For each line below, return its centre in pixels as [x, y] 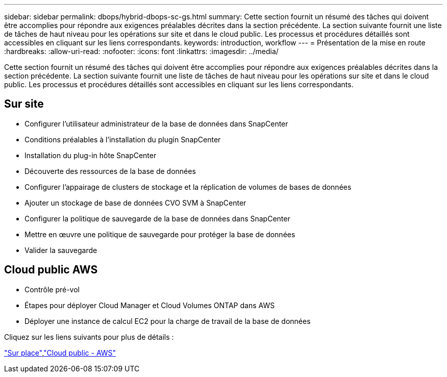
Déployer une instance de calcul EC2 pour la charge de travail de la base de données [168, 321]
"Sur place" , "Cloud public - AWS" [60, 353]
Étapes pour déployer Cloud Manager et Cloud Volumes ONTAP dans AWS [150, 305]
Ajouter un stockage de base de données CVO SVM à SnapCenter [135, 203]
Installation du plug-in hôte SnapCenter [91, 155]
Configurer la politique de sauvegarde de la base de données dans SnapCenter [157, 218]
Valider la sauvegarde [61, 250]
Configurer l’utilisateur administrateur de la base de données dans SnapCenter [156, 123]
